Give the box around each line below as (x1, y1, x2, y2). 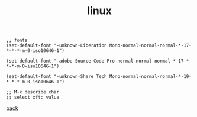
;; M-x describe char (6, 89, 60, 95)
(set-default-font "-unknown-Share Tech (6, 74, 108, 80)
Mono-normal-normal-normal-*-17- (109, 43, 192, 48)
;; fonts (6, 37, 28, 44)
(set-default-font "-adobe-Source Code (6, 58, 105, 64)
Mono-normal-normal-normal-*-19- (109, 74, 192, 80)
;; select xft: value (6, 95, 60, 100)
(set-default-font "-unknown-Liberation (6, 43, 108, 48)
